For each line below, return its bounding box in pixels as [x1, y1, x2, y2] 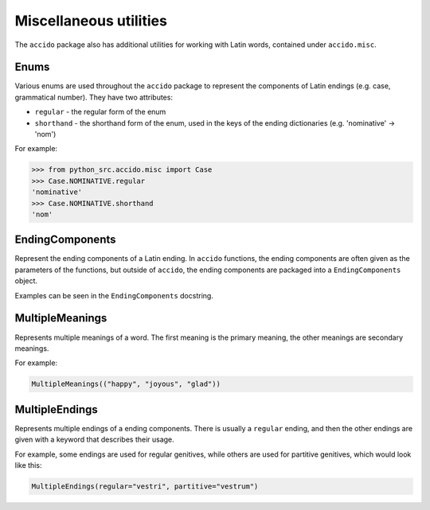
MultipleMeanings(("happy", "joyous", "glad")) [31, 380, 221, 389]
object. [14, 276, 38, 286]
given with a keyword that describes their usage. [14, 434, 174, 445]
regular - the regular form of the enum [34, 107, 166, 117]
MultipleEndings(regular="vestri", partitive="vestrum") [31, 481, 259, 491]
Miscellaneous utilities [14, 12, 167, 29]
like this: [14, 460, 42, 469]
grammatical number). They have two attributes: [14, 92, 173, 102]
